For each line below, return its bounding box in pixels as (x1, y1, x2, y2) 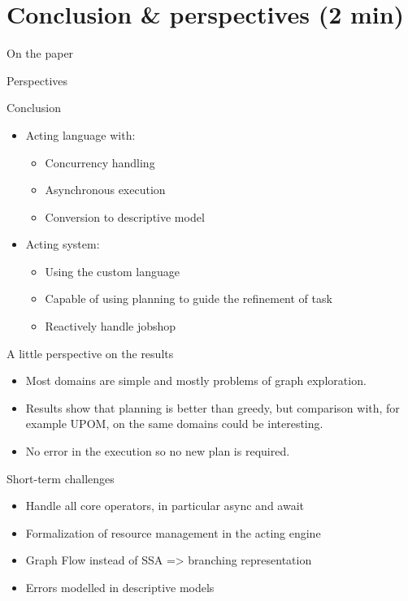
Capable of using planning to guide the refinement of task (45, 290, 332, 307)
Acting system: (25, 236, 100, 253)
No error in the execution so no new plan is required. (25, 443, 290, 460)
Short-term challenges (7, 469, 115, 486)
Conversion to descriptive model (45, 208, 205, 225)
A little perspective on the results (7, 344, 174, 361)
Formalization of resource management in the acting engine (25, 524, 321, 541)
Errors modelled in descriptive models (25, 579, 215, 595)
